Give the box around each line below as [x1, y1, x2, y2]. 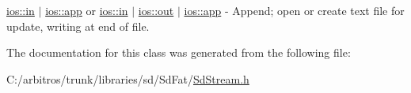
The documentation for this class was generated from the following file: [6, 44, 351, 61]
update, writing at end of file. [6, 17, 150, 34]
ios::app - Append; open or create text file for [184, 2, 405, 18]
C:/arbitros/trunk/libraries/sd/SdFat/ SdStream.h [6, 70, 249, 87]
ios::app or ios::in [45, 2, 128, 18]
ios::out [138, 2, 174, 18]
